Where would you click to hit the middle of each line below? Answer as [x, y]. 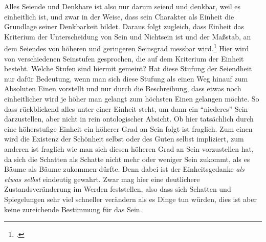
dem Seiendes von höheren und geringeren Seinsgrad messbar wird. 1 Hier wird [127, 48]
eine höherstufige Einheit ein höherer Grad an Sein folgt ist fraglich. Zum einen [128, 128]
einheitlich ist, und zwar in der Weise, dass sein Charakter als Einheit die [119, 16]
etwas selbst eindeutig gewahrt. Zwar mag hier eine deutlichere [102, 179]
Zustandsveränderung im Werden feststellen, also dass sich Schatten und [118, 189]
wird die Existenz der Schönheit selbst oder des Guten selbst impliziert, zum [124, 139]
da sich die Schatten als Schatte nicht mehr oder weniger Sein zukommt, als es [127, 159]
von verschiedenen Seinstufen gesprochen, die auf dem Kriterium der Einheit [124, 58]
